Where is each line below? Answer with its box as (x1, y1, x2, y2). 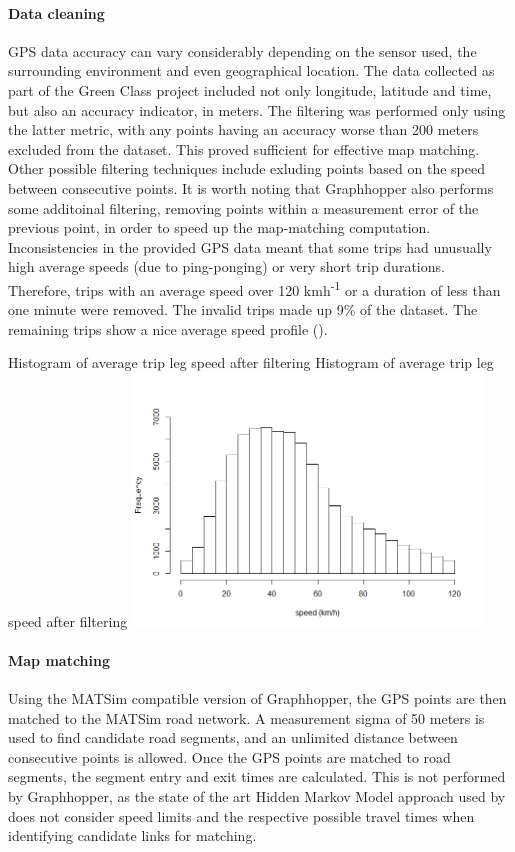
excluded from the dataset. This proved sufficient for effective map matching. (8, 138, 480, 159)
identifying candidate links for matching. (8, 825, 257, 846)
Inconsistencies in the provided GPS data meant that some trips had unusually (8, 236, 492, 257)
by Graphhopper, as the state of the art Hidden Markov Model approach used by (8, 786, 506, 807)
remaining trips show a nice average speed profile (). (8, 318, 328, 339)
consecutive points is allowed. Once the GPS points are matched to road (8, 746, 451, 767)
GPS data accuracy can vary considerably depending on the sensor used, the (8, 40, 477, 61)
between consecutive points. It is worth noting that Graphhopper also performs (8, 177, 494, 198)
